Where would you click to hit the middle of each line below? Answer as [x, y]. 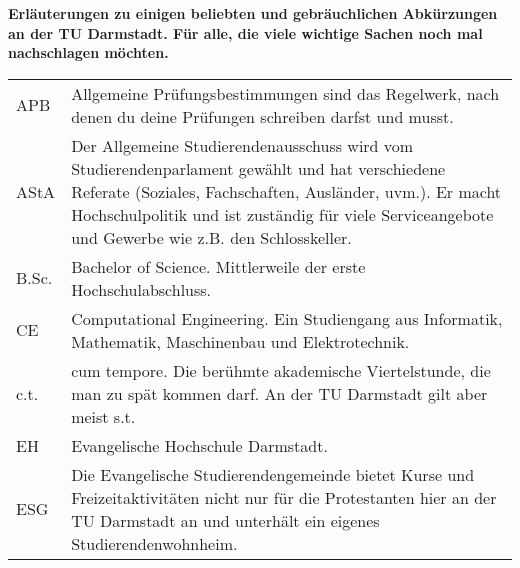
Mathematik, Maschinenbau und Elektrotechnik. [240, 341]
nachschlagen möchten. [88, 52]
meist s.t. [103, 416]
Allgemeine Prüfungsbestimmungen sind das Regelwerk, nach [285, 93]
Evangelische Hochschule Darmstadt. [199, 445]
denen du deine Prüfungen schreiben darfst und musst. [262, 116]
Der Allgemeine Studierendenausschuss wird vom [242, 145]
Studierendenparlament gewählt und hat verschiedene [258, 168]
